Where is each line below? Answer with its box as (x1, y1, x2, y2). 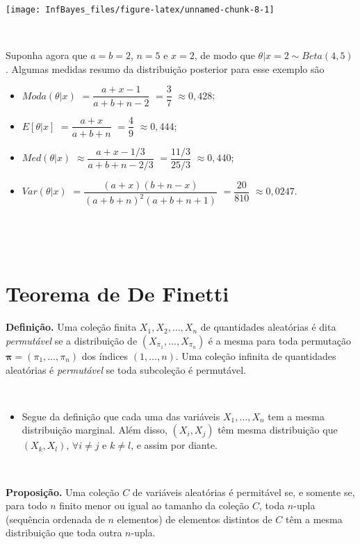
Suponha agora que (6, 48, 88, 63)
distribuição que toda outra (6, 525, 122, 540)
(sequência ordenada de (6, 511, 105, 526)
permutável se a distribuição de (6, 333, 138, 347)
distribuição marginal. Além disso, (22, 422, 167, 437)
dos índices (81, 348, 129, 363)
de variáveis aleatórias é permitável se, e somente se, (132, 484, 355, 499)
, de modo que (194, 48, 255, 63)
